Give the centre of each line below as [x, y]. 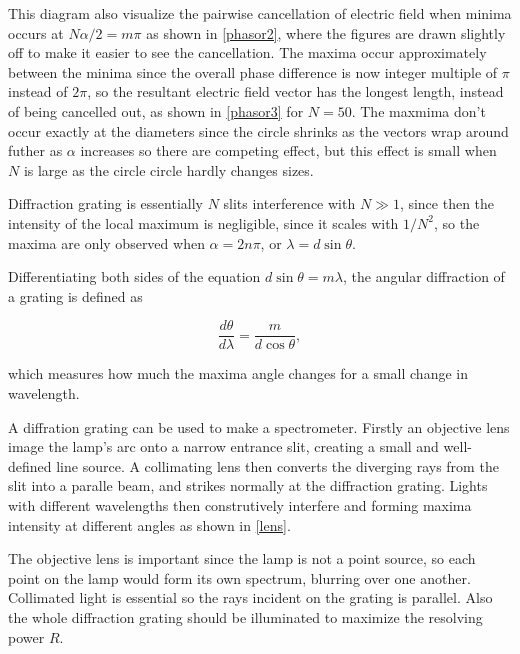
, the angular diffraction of [424, 276]
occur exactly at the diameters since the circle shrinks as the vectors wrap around [258, 130]
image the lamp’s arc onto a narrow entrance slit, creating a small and [223, 446]
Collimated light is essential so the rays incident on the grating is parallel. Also [250, 597]
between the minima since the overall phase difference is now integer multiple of [253, 71]
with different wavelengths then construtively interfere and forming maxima [240, 504]
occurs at [36, 32]
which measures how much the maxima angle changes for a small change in [238, 373]
